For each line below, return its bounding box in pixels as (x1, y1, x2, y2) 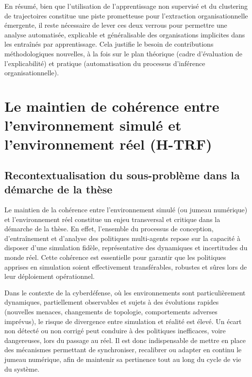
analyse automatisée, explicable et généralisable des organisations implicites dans (4, 29, 245, 39)
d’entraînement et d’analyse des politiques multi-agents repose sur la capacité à (4, 233, 240, 243)
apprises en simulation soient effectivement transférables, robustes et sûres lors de (4, 261, 247, 272)
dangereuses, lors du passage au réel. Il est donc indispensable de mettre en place (4, 335, 246, 345)
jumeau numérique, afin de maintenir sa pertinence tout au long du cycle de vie (4, 354, 241, 364)
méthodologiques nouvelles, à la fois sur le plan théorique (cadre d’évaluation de (4, 48, 243, 58)
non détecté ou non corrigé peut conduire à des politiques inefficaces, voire (4, 326, 226, 336)
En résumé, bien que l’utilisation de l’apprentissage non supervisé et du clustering (4, 1, 248, 11)
